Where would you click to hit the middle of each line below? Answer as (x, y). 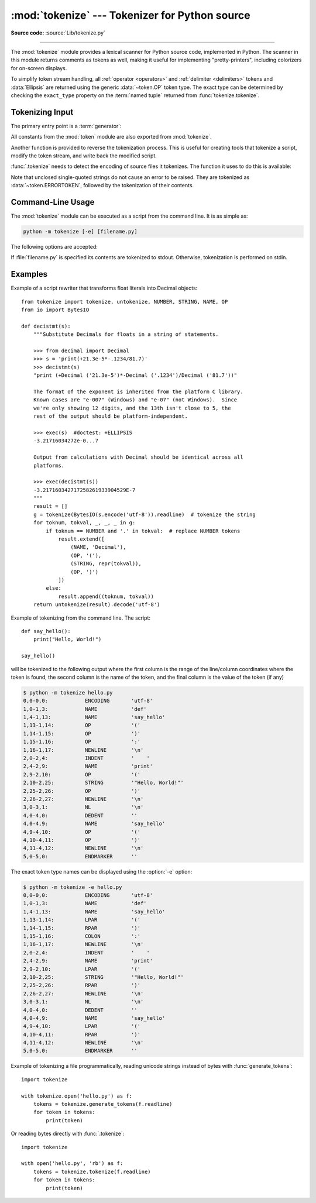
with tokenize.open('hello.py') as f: (77, 1096)
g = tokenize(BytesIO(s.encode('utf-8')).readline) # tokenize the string (144, 514)
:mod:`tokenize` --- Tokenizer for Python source (131, 15)
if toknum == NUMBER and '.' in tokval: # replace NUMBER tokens (143, 531)
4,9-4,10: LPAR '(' (82, 1026)
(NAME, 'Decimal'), (98, 547)
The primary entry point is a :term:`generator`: (66, 126)
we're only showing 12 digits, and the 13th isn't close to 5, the (132, 408)
